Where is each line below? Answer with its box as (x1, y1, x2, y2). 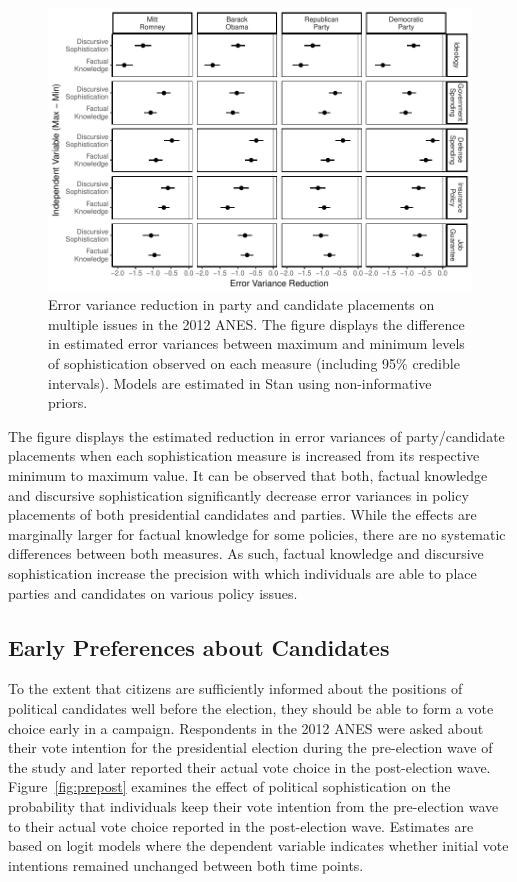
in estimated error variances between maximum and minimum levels (48, 333, 465, 354)
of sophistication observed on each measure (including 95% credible (48, 353, 460, 374)
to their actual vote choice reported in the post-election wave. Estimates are (8, 815, 474, 836)
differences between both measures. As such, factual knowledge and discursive (8, 543, 484, 564)
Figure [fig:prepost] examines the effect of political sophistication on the (8, 776, 451, 797)
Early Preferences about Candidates (8, 631, 390, 662)
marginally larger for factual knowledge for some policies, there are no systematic (8, 523, 506, 544)
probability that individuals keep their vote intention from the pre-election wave (8, 795, 499, 816)
